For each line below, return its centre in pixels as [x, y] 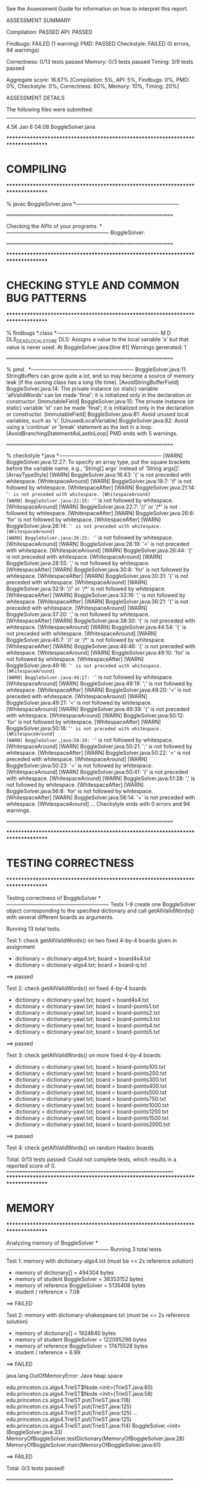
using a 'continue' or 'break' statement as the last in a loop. [80, 427]
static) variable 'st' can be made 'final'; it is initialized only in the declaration [100, 407]
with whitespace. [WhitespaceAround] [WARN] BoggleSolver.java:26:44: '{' [99, 550]
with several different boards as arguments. [60, 917]
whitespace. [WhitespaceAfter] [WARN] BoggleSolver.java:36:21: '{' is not [97, 601]
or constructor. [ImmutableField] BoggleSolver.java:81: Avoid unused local [98, 414]
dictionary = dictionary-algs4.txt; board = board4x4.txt [83, 958]
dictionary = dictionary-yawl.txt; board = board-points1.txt [87, 1006]
